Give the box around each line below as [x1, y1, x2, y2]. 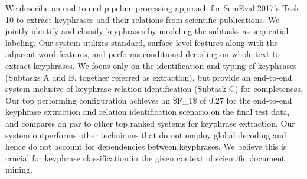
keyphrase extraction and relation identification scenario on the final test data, [5, 105, 290, 118]
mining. [5, 163, 32, 175]
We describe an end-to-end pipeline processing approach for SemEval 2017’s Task [5, 2, 299, 14]
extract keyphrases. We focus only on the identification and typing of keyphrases [5, 59, 297, 71]
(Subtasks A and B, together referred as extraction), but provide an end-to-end [5, 71, 292, 83]
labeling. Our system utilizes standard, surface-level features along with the [5, 36, 278, 48]
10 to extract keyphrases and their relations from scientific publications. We [5, 13, 280, 25]
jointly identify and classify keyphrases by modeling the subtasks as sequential [5, 25, 289, 37]
